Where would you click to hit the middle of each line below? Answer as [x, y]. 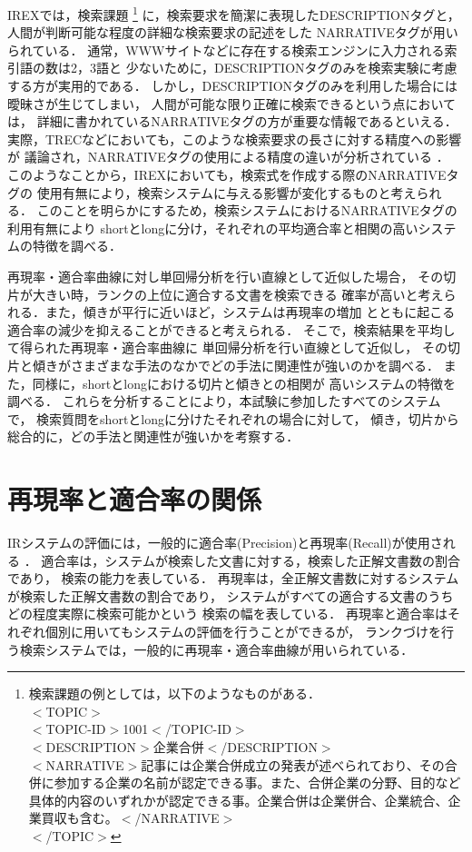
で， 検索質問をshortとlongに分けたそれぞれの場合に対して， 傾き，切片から [233, 418]
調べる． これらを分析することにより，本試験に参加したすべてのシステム [224, 401]
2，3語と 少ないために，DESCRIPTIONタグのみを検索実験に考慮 [264, 68]
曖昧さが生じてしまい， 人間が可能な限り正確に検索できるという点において [231, 103]
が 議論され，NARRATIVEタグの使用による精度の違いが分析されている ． [228, 157]
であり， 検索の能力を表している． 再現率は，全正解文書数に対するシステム [233, 578]
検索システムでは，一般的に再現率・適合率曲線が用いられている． [216, 649]
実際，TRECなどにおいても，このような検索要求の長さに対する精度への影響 [235, 139]
